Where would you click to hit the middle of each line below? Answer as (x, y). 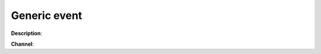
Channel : (22, 44)
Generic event (47, 15)
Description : (27, 33)
